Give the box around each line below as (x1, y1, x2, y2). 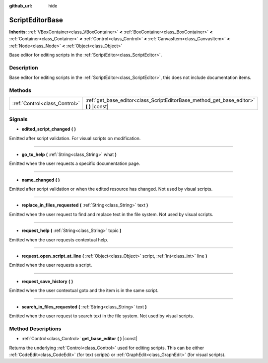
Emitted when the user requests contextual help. (9, 236, 109, 243)
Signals (9, 116, 28, 123)
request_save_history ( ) (21, 278, 73, 284)
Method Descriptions (9, 325, 62, 332)
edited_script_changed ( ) (21, 126, 76, 132)
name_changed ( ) (21, 177, 60, 183)
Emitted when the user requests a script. (9, 262, 92, 268)
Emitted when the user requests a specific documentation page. (9, 160, 140, 166)
